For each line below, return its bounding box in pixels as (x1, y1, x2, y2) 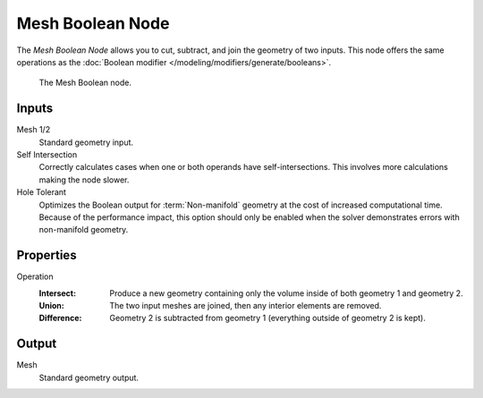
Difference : (38, 313, 82, 324)
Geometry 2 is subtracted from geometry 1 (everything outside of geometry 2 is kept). (109, 313, 427, 324)
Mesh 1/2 (16, 124, 51, 135)
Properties (16, 248, 77, 263)
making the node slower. (38, 174, 130, 185)
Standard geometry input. (38, 137, 134, 148)
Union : (38, 301, 64, 311)
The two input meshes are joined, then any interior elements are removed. (109, 301, 382, 311)
